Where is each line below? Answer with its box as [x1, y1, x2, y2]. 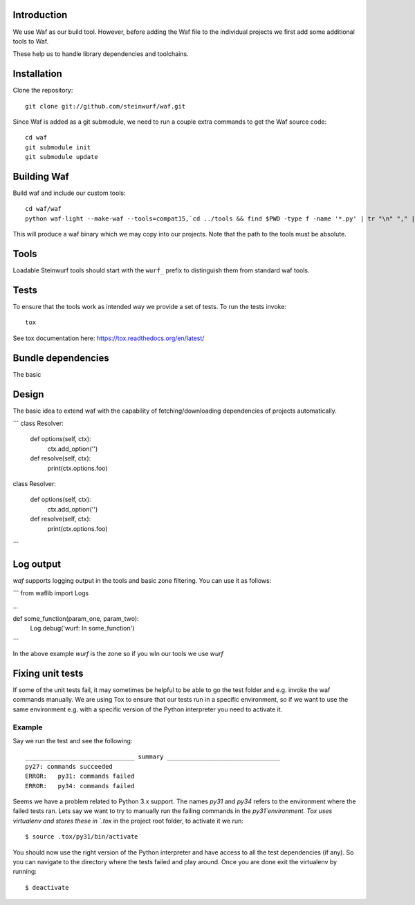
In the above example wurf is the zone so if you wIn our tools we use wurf [12, 650, 224, 658]
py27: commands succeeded [25, 763, 113, 770]
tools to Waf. [12, 37, 49, 45]
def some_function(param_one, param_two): [12, 615, 139, 623]
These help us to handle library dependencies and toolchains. [12, 50, 190, 58]
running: [12, 868, 37, 876]
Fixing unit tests [12, 668, 84, 679]
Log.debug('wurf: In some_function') [30, 624, 135, 633]
